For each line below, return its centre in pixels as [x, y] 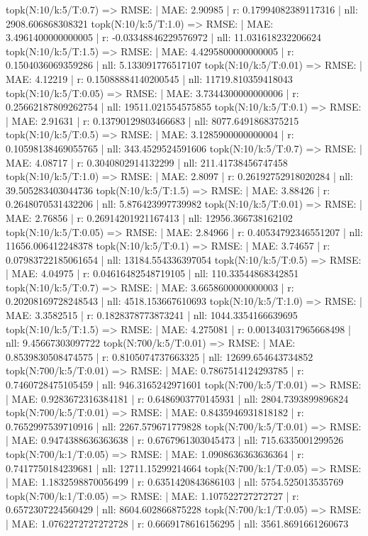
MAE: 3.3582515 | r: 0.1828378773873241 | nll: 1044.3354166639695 [152, 315]
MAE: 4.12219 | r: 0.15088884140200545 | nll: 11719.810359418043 [149, 78]
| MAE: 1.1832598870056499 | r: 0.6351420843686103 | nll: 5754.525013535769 [175, 482]
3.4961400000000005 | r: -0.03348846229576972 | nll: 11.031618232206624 [163, 37]
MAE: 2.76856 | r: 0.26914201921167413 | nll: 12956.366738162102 [149, 217]
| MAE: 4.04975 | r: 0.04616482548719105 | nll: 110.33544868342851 [152, 273]
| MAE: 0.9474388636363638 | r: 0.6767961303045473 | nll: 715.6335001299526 [175, 440]
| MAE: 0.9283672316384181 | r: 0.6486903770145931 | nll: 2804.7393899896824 [177, 398]
